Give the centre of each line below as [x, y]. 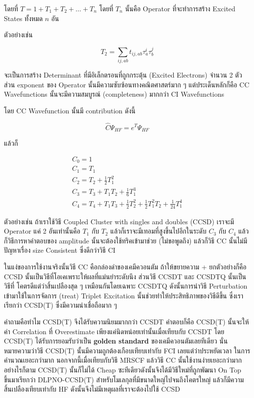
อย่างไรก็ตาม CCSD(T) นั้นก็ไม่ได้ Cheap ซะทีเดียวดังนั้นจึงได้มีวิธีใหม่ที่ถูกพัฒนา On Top [123, 369]
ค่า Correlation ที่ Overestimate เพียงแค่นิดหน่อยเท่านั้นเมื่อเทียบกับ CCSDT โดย [114, 331]
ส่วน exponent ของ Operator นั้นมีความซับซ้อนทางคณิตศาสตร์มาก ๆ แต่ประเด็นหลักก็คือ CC [127, 84]
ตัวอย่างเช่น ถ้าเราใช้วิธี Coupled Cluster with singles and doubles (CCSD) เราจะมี [119, 221]
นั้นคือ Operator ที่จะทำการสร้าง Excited [180, 8]
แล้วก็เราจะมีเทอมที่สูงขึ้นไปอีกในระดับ [158, 231]
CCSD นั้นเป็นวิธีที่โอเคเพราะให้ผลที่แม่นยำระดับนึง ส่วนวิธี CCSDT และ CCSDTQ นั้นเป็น [125, 276]
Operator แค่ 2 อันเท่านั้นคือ [42, 231]
